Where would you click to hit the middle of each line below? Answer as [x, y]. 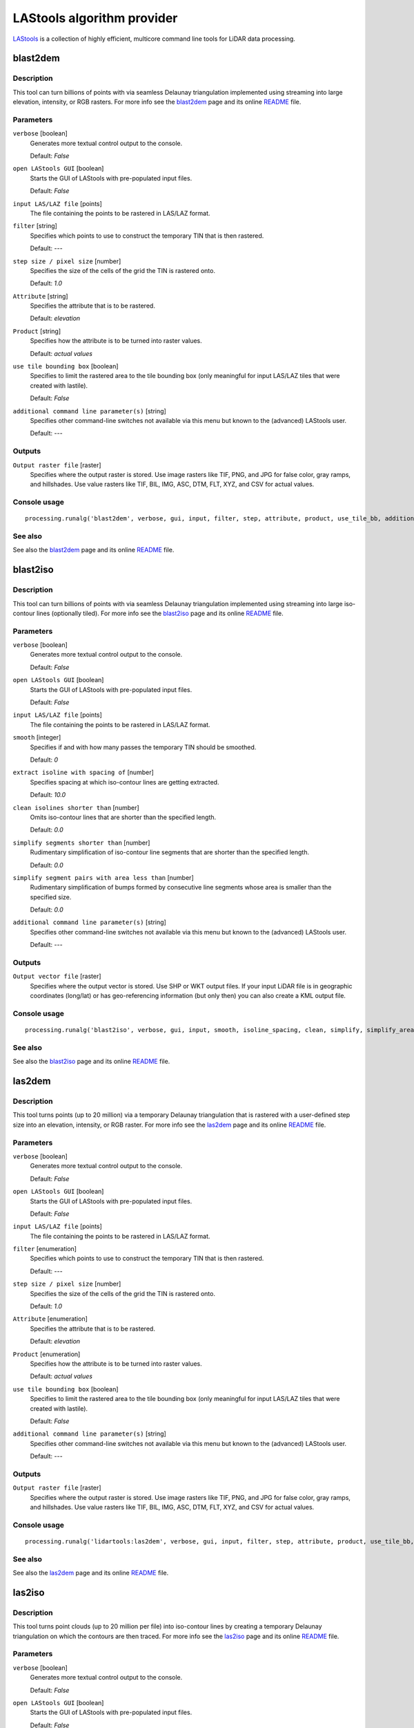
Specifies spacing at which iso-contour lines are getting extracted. [125, 782]
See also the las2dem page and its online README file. [91, 1573]
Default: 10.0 [48, 795]
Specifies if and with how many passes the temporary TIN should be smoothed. [143, 747]
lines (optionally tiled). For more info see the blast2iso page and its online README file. [160, 613]
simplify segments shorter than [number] [81, 843]
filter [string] [35, 226]
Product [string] [37, 331]
